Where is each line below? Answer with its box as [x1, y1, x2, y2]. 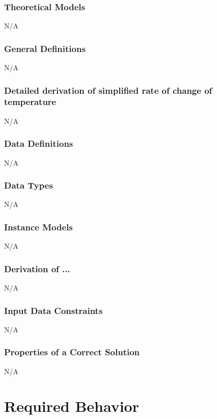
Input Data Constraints [4, 304, 103, 317]
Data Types [4, 179, 53, 192]
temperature [4, 95, 57, 108]
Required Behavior [4, 396, 139, 416]
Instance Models [4, 220, 73, 233]
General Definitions [4, 42, 86, 55]
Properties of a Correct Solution [4, 346, 140, 358]
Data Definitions [4, 137, 73, 150]
